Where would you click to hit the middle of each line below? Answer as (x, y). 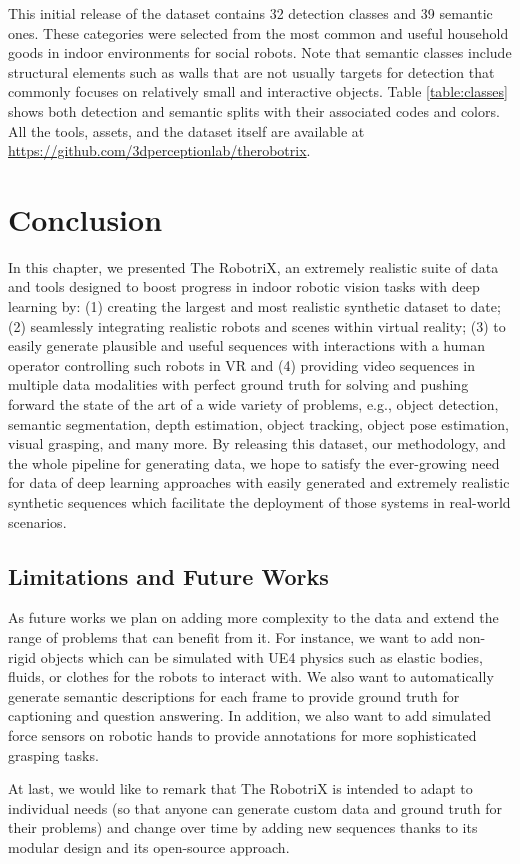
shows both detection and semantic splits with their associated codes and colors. (254, 110)
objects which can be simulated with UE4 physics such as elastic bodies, (261, 656)
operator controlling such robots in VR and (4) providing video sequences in (242, 364)
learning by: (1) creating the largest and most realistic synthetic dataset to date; (254, 306)
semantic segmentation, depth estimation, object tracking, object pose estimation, (258, 423)
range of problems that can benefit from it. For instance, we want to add (231, 636)
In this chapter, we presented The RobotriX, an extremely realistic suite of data (253, 266)
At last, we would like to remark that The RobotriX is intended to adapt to (240, 788)
